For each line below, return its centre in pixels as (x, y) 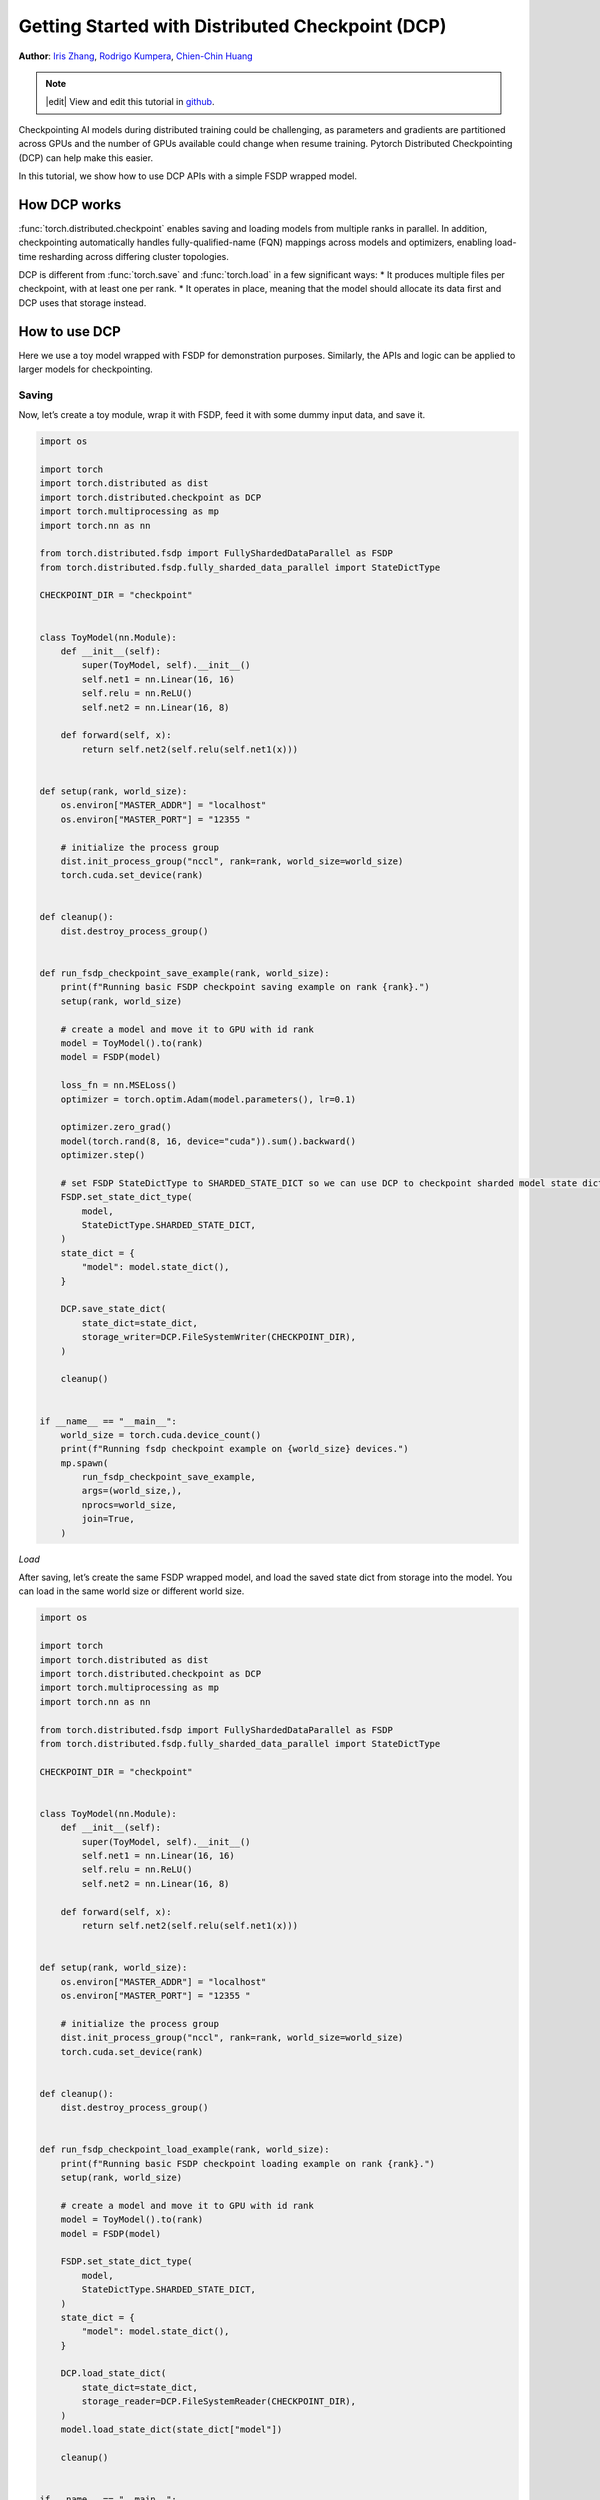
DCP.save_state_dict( (113, 1309)
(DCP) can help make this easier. (86, 157)
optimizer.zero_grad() (116, 1127)
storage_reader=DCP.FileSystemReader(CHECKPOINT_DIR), (219, 2401)
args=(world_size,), (132, 1491)
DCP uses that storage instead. (82, 302)
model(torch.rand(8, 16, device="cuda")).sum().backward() (208, 1141)
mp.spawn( (84, 1463)
